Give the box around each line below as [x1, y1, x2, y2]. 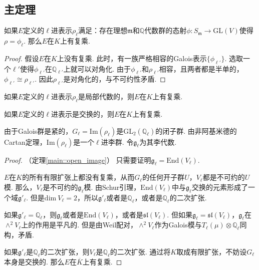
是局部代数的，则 [78, 91, 135, 102]
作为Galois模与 [154, 219, 202, 230]
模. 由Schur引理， [84, 181, 141, 192]
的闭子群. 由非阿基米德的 [155, 125, 237, 136]
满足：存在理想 [78, 25, 128, 36]
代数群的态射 [144, 25, 187, 36]
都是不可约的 [202, 172, 245, 182]
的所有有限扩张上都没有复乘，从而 [22, 172, 135, 182]
